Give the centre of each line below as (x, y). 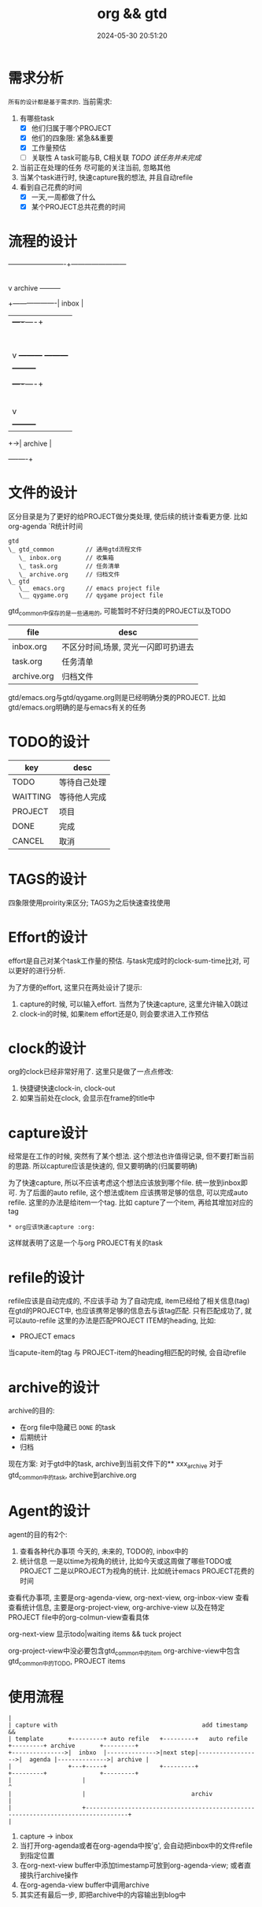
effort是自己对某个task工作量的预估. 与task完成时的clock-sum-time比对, (125, 961)
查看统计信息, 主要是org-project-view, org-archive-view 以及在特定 (117, 1607)
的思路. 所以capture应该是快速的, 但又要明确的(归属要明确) (103, 1166)
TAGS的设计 (48, 879)
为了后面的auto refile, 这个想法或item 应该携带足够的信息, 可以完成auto (133, 1193)
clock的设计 (47, 1048)
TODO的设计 (49, 742)
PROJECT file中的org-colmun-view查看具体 (79, 1617)
